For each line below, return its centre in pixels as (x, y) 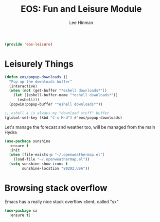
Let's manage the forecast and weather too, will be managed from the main (80, 127)
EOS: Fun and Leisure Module (81, 9)
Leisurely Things (39, 64)
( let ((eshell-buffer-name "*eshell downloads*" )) (66, 95)
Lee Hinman (81, 22)
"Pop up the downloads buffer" (41, 82)
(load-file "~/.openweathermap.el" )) (52, 159)
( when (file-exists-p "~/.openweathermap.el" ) (57, 155)
